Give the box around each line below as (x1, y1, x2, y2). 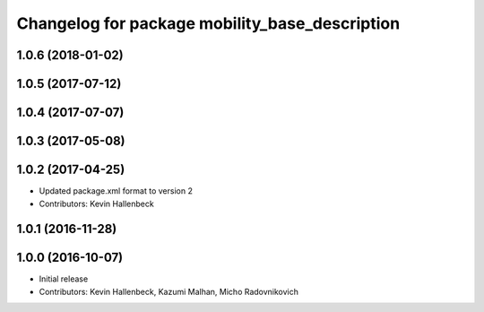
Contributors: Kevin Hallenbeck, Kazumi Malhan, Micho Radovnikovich (39, 286, 299, 297)
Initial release (39, 273, 89, 284)
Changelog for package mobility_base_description (16, 13, 401, 33)
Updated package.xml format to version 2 (39, 186, 193, 196)
